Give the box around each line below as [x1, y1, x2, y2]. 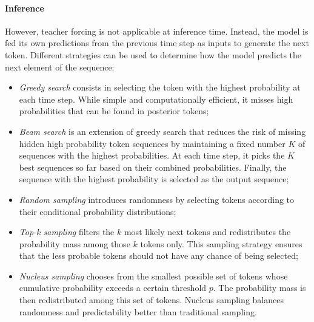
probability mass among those [19, 237, 130, 250]
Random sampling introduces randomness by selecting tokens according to [19, 193, 295, 205]
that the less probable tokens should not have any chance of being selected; [19, 249, 298, 262]
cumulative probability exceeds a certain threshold [19, 281, 207, 294]
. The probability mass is [213, 281, 306, 294]
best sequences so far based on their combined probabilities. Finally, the [19, 160, 287, 173]
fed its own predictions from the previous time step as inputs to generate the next [5, 36, 309, 49]
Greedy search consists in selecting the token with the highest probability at [19, 81, 301, 94]
